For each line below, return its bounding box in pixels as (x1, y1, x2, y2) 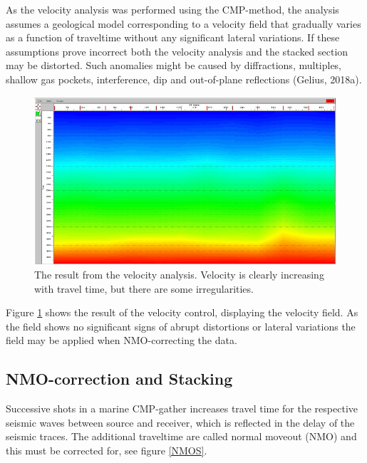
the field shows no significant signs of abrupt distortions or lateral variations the (6, 318, 356, 333)
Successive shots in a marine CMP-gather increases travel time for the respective (6, 401, 358, 416)
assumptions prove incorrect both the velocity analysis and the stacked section (6, 43, 348, 58)
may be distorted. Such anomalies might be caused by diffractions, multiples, (6, 58, 342, 73)
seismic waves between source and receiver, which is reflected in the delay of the (6, 415, 355, 430)
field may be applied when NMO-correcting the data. (6, 333, 237, 348)
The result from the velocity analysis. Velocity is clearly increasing (34, 267, 324, 282)
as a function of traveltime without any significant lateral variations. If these (6, 30, 340, 45)
